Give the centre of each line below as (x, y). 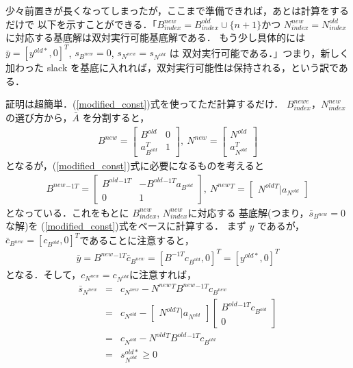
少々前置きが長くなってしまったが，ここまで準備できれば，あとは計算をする (177, 10)
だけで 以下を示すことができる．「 (81, 24)
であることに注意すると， (137, 240)
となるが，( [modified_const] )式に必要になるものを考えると (135, 165)
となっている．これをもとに (67, 212)
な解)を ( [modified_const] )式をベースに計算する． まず (126, 226)
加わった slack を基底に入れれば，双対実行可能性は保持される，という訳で (172, 68)
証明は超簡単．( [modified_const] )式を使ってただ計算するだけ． (145, 104)
